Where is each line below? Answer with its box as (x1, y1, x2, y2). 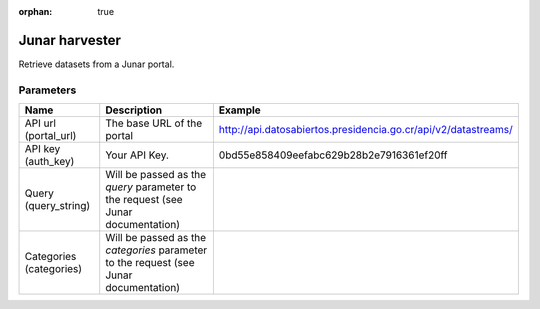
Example (218, 103, 262, 117)
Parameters (18, 83, 77, 97)
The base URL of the (105, 116, 203, 130)
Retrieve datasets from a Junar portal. (18, 58, 175, 70)
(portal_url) (24, 129, 77, 143)
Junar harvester (18, 31, 122, 49)
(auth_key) (24, 155, 75, 169)
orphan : (18, 6, 53, 17)
